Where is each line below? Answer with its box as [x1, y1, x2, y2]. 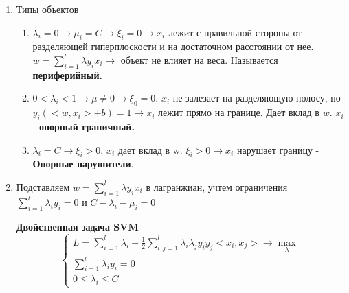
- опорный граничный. [32, 119, 135, 133]
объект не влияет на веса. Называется [120, 52, 278, 67]
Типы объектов [16, 2, 79, 16]
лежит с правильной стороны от [168, 25, 302, 39]
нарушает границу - [236, 142, 319, 156]
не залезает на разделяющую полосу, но [172, 91, 341, 105]
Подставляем [16, 179, 70, 194]
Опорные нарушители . [32, 156, 134, 171]
